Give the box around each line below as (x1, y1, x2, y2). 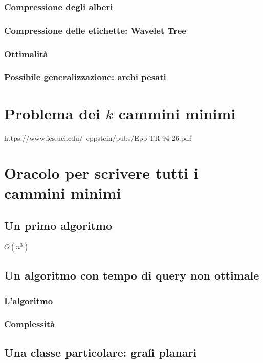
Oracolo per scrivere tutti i (4, 162, 199, 183)
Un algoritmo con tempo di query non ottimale (4, 267, 259, 283)
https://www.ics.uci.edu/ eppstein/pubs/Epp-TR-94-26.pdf (4, 132, 191, 143)
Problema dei (4, 102, 100, 123)
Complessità (4, 317, 55, 330)
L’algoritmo (4, 294, 53, 307)
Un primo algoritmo (4, 218, 113, 233)
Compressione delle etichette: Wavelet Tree (4, 24, 186, 36)
